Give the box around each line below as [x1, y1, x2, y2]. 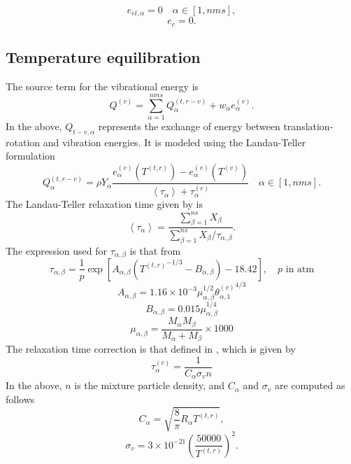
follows [6, 391, 35, 406]
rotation [6, 134, 41, 149]
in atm [285, 264, 315, 274]
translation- [283, 118, 334, 133]
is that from [129, 243, 181, 258]
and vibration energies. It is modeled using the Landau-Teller [43, 134, 306, 149]
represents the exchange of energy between [98, 118, 280, 133]
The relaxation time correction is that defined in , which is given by [6, 342, 296, 356]
